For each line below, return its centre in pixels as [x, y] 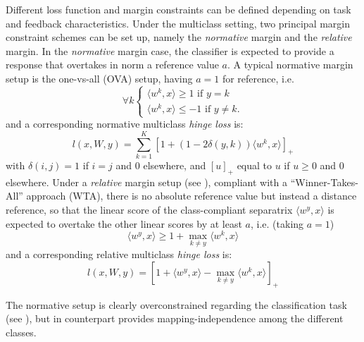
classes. [21, 332]
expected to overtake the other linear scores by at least [124, 223]
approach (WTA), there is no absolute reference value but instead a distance [192, 196]
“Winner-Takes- [324, 182]
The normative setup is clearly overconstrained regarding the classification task [176, 304]
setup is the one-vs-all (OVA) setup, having [99, 78]
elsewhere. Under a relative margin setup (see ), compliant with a [146, 182]
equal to [255, 165]
